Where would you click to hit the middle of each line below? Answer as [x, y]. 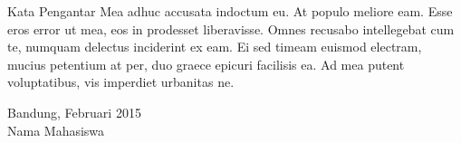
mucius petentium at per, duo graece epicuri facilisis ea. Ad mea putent [206, 64]
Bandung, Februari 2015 [74, 112]
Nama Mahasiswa [56, 130]
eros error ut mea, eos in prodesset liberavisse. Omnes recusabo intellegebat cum [231, 29]
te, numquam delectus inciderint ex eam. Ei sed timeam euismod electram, [215, 47]
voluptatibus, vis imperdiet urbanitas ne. [121, 82]
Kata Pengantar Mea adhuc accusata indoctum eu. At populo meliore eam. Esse [230, 11]
